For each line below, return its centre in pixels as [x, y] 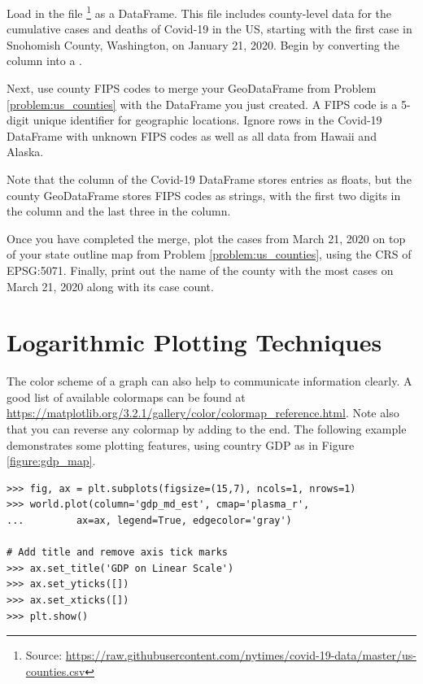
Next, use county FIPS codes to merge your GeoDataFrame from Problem [192, 88]
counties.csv [55, 671]
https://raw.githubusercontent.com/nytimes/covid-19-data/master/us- [241, 655]
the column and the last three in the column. [119, 211]
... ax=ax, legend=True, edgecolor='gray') [149, 521]
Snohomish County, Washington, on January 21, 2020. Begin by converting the [203, 44]
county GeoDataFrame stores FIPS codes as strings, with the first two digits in [204, 195]
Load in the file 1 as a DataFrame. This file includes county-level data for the [199, 12]
